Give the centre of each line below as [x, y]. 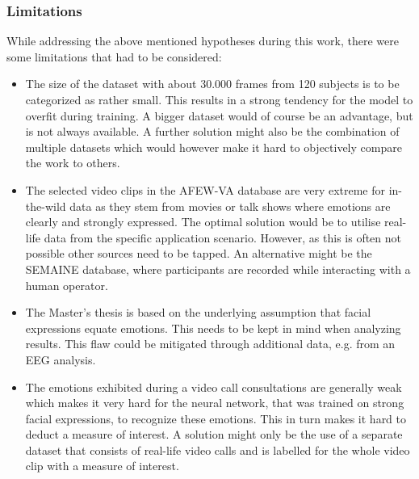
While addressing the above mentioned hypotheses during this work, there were [203, 41]
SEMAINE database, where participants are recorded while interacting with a [218, 269]
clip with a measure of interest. [102, 466]
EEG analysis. [61, 359]
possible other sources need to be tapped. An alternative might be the [199, 253]
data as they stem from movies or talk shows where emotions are [230, 206]
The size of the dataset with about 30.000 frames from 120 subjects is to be [212, 84]
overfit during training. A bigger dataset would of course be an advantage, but [219, 115]
